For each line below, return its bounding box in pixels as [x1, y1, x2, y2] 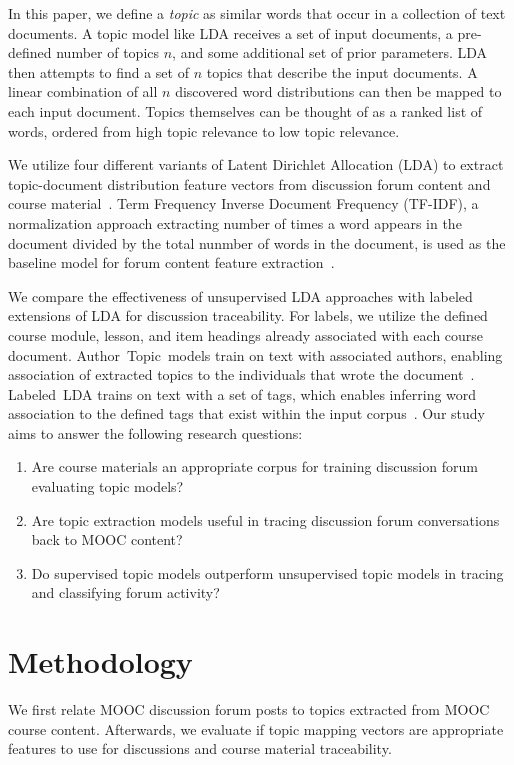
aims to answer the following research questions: [8, 422, 303, 443]
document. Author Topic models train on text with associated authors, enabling [8, 344, 503, 365]
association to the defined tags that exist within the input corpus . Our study [8, 403, 485, 424]
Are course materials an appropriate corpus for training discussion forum [31, 456, 478, 477]
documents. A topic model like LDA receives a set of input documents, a [8, 22, 453, 43]
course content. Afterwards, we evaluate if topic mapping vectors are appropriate [8, 718, 504, 739]
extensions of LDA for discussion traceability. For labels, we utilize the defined [8, 305, 488, 326]
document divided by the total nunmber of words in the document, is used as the [8, 232, 506, 253]
